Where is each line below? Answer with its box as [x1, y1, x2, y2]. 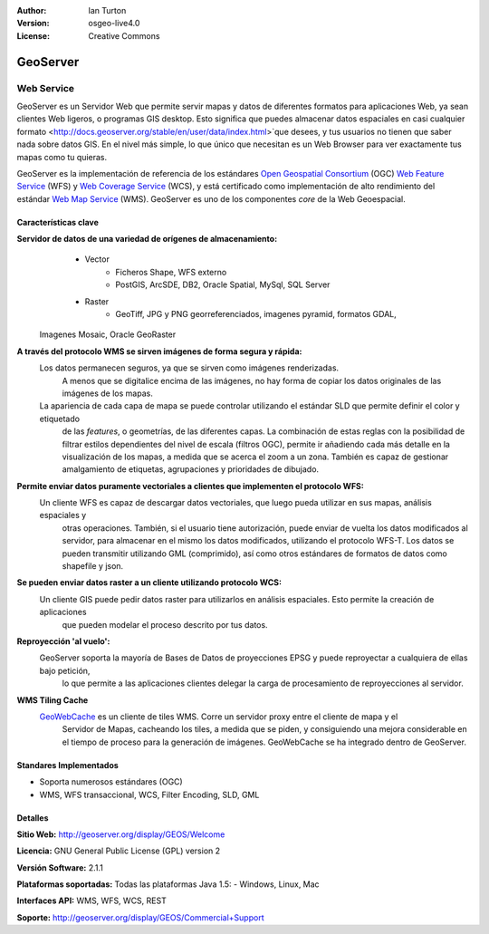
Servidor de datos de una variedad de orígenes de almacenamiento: [16, 234, 278, 245]
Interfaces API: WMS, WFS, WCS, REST [16, 895, 167, 906]
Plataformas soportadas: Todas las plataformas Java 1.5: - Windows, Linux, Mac [16, 879, 321, 890]
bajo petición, [39, 665, 91, 676]
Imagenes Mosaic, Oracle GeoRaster [39, 329, 177, 340]
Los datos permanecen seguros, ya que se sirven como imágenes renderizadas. [39, 362, 340, 373]
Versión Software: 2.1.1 [16, 862, 103, 873]
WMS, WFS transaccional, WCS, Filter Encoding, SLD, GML [39, 789, 260, 800]
